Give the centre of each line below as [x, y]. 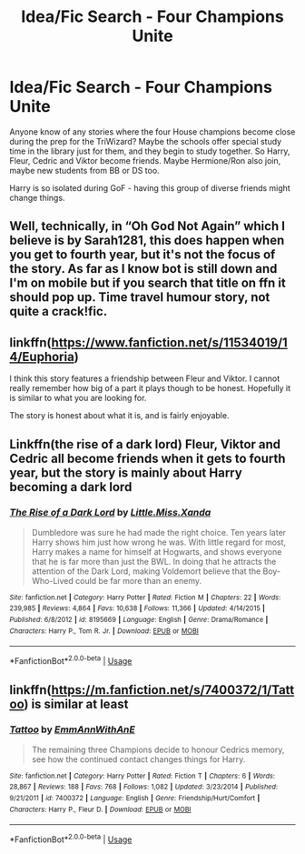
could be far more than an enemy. [139, 580]
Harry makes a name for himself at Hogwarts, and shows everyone [157, 551]
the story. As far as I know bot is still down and [143, 269]
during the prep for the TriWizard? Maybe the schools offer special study [146, 141]
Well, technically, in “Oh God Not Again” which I [148, 226]
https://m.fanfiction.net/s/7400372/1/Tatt [173, 690]
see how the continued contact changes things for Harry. [138, 759]
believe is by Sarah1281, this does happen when [147, 241]
